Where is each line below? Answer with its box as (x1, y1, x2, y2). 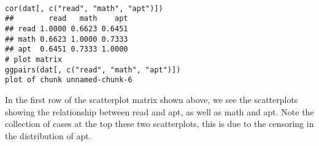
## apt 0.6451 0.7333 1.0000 (5, 45, 128, 54)
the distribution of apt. (5, 129, 91, 142)
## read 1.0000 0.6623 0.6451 (5, 24, 128, 33)
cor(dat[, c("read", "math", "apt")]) (5, 4, 163, 13)
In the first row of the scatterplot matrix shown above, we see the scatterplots (5, 93, 298, 106)
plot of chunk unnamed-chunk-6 (5, 75, 133, 85)
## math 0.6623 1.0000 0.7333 (5, 34, 128, 44)
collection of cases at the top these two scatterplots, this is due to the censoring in (5, 117, 314, 130)
